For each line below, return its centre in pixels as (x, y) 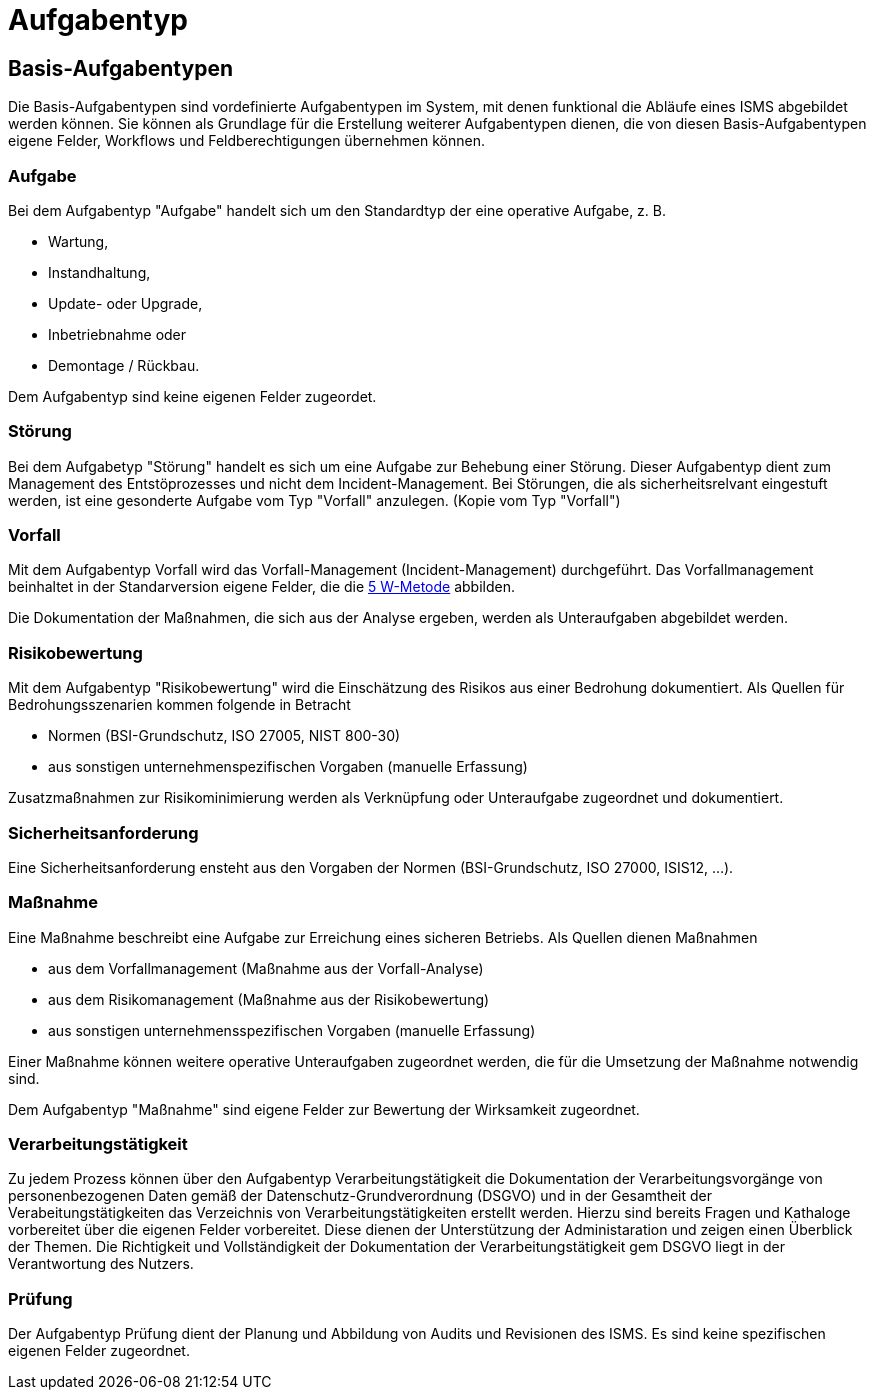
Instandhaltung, (99, 272)
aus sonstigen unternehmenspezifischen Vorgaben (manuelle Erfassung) (288, 767)
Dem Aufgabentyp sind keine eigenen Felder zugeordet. (192, 396)
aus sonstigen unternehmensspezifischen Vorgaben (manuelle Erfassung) (292, 1030)
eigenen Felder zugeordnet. (99, 1351)
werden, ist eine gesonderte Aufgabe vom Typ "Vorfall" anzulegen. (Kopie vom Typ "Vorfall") (314, 500)
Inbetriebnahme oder (117, 334)
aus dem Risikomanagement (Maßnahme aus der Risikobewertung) (269, 999)
